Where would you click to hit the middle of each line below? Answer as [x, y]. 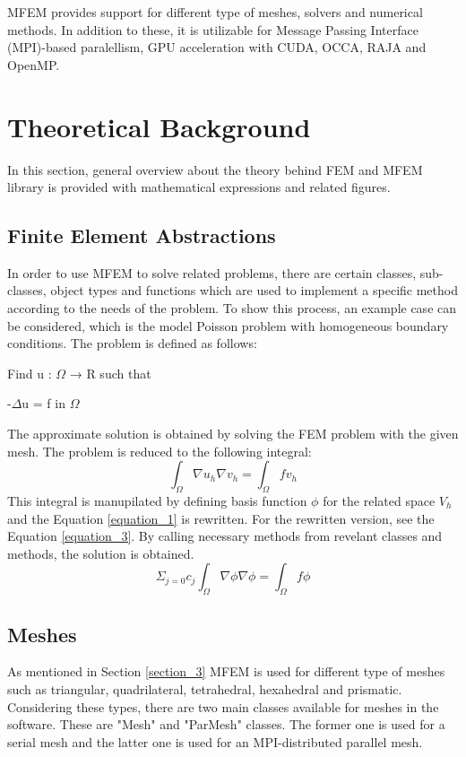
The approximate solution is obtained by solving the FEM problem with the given [233, 434]
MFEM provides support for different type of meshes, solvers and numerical [215, 12]
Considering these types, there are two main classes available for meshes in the [223, 706]
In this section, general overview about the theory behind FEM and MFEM [215, 169]
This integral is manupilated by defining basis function [157, 501]
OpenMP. [34, 64]
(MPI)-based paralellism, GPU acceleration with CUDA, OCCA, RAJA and [217, 47]
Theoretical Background [159, 126]
